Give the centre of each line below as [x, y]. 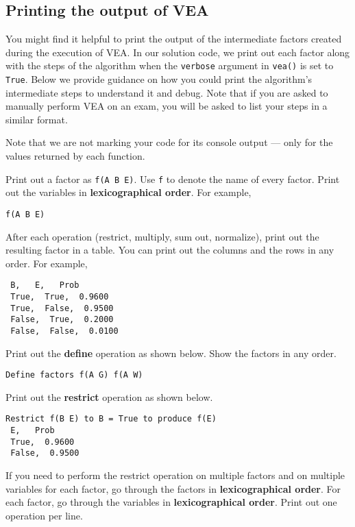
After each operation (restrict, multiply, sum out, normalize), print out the [162, 236]
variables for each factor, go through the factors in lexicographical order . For [173, 488]
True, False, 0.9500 [62, 308]
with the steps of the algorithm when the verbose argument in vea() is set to [170, 65]
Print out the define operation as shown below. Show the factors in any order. [171, 353]
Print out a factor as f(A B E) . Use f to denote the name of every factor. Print [173, 179]
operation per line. [44, 515]
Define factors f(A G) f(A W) [74, 375]
